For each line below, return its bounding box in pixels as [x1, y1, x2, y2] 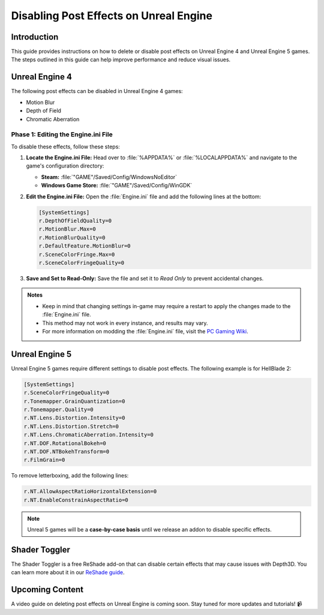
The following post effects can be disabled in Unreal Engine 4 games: [11, 88, 183, 95]
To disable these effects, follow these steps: [11, 143, 120, 150]
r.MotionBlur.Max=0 [38, 226, 96, 232]
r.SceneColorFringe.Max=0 [38, 251, 115, 258]
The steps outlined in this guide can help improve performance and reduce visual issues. [11, 56, 231, 63]
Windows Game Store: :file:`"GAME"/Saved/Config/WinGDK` [41, 182, 193, 189]
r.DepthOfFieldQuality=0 [38, 217, 112, 224]
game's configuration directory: [26, 162, 104, 169]
